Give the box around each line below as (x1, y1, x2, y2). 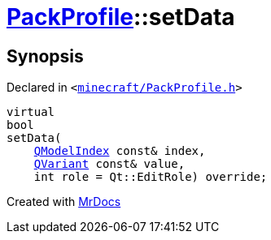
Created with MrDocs (7, 195, 121, 209)
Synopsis (7, 45, 84, 66)
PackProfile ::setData (7, 3, 235, 31)
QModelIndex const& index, (33, 144, 206, 158)
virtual (7, 105, 55, 119)
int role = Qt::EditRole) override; (33, 170, 268, 184)
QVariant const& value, (33, 157, 186, 171)
